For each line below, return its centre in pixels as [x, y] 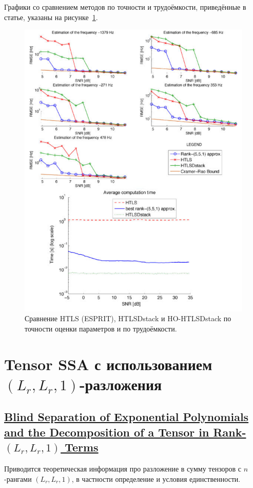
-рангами [18, 478]
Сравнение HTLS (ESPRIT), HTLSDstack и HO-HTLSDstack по [128, 318]
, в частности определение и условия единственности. [156, 478]
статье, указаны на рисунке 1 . [51, 17]
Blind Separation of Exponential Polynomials [126, 417]
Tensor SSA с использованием [108, 364]
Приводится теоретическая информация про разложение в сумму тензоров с [123, 469]
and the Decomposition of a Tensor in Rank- [125, 432]
